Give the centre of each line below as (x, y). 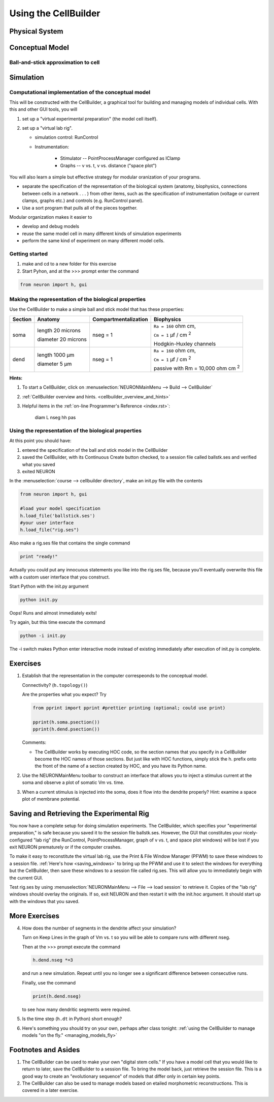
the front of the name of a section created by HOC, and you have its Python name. (121, 766)
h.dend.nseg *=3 (53, 960)
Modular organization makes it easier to (51, 217)
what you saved (39, 464)
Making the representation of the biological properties (78, 299)
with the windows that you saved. (44, 901)
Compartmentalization (120, 319)
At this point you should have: (40, 441)
